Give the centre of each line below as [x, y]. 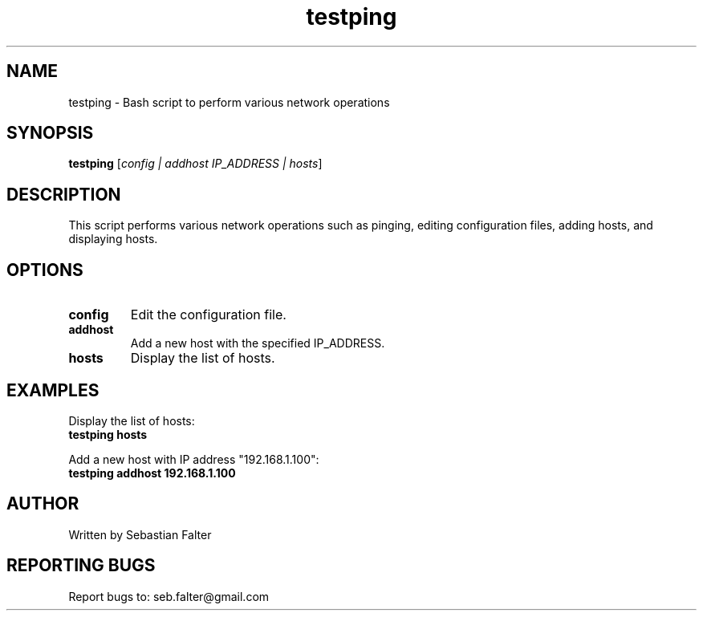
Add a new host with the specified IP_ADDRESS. [258, 343]
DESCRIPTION [64, 194]
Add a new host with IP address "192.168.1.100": [194, 459]
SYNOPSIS [50, 133]
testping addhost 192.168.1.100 [152, 473]
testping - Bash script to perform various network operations [229, 102]
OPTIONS [45, 270]
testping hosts [108, 434]
